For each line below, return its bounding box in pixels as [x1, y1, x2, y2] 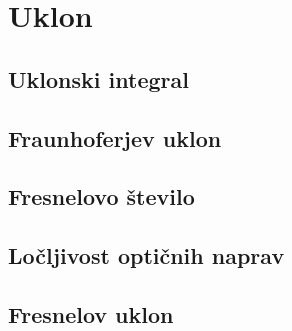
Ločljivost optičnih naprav [8, 240, 285, 271]
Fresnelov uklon [8, 298, 174, 329]
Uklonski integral [8, 63, 189, 94]
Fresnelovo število [8, 181, 195, 212]
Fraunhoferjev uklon [8, 122, 222, 153]
